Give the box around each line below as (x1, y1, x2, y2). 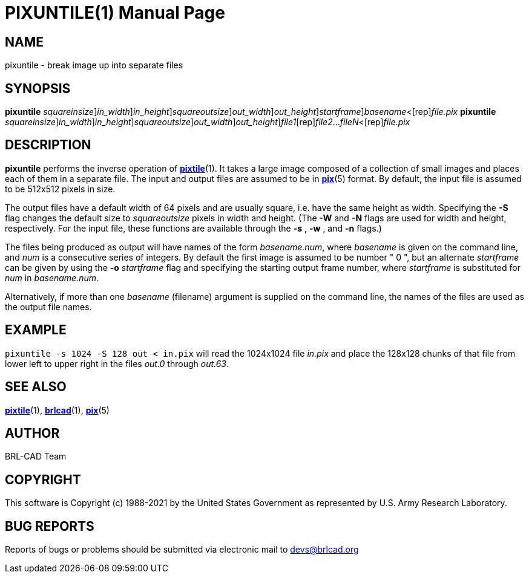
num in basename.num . (5, 272, 99, 283)
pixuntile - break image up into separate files (5, 60, 183, 71)
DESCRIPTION (5, 137, 91, 153)
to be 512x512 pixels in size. (5, 183, 116, 194)
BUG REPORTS (5, 518, 94, 534)
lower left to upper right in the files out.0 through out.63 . (5, 358, 229, 369)
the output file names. (5, 301, 92, 312)
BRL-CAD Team (5, 451, 67, 462)
